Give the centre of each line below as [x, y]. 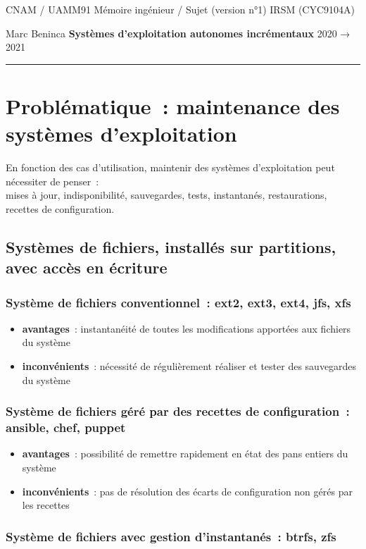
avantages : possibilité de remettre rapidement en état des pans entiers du [185, 454]
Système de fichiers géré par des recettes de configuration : [178, 411]
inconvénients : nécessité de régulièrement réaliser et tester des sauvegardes [189, 366]
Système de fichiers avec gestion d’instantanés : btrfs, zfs [171, 536]
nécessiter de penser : [52, 181]
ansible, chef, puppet [66, 427]
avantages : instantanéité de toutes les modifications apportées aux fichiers [187, 328]
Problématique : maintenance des [173, 105]
